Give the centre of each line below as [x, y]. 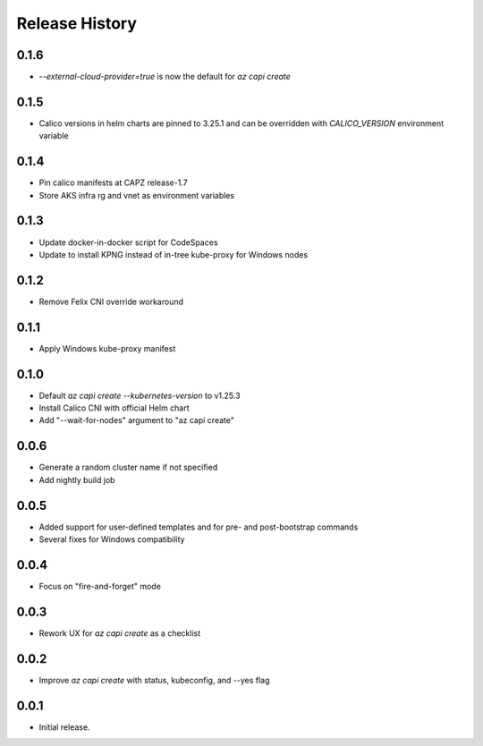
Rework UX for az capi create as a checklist [120, 633]
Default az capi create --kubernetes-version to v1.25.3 [140, 395]
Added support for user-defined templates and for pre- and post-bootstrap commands [199, 527]
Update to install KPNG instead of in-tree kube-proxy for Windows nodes [174, 254]
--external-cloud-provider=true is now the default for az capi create [165, 77]
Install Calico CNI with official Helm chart [114, 408]
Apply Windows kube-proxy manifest [107, 348]
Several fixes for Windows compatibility [112, 539]
